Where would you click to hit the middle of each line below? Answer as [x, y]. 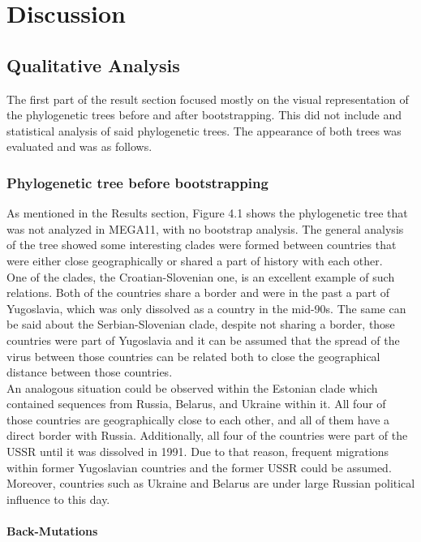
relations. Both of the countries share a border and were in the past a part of [198, 293]
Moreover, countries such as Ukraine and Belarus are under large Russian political [211, 483]
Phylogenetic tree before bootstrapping [137, 182]
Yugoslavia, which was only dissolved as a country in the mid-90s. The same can [206, 308]
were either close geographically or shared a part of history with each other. [195, 260]
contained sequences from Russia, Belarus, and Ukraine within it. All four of [196, 404]
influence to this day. [58, 499]
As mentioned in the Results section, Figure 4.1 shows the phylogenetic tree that [207, 213]
